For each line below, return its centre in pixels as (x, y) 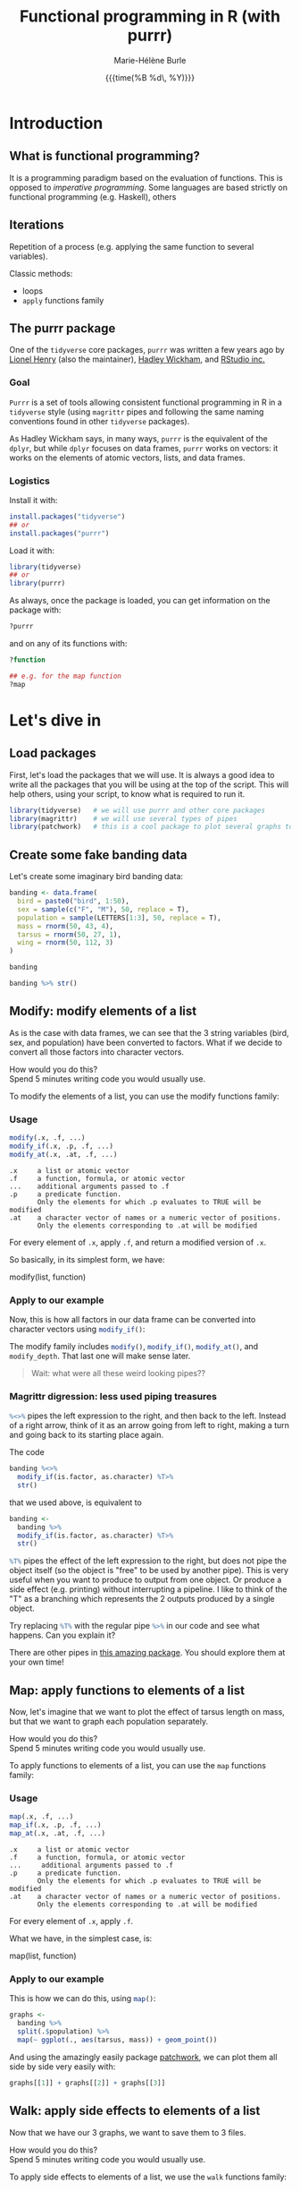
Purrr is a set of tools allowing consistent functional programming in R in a (146, 402)
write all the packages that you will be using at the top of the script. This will (149, 784)
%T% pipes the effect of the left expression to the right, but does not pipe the (148, 1561)
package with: (35, 610)
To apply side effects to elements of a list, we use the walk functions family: (148, 2177)
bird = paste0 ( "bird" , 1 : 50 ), (73, 902)
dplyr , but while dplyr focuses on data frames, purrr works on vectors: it (144, 448)
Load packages (53, 753)
